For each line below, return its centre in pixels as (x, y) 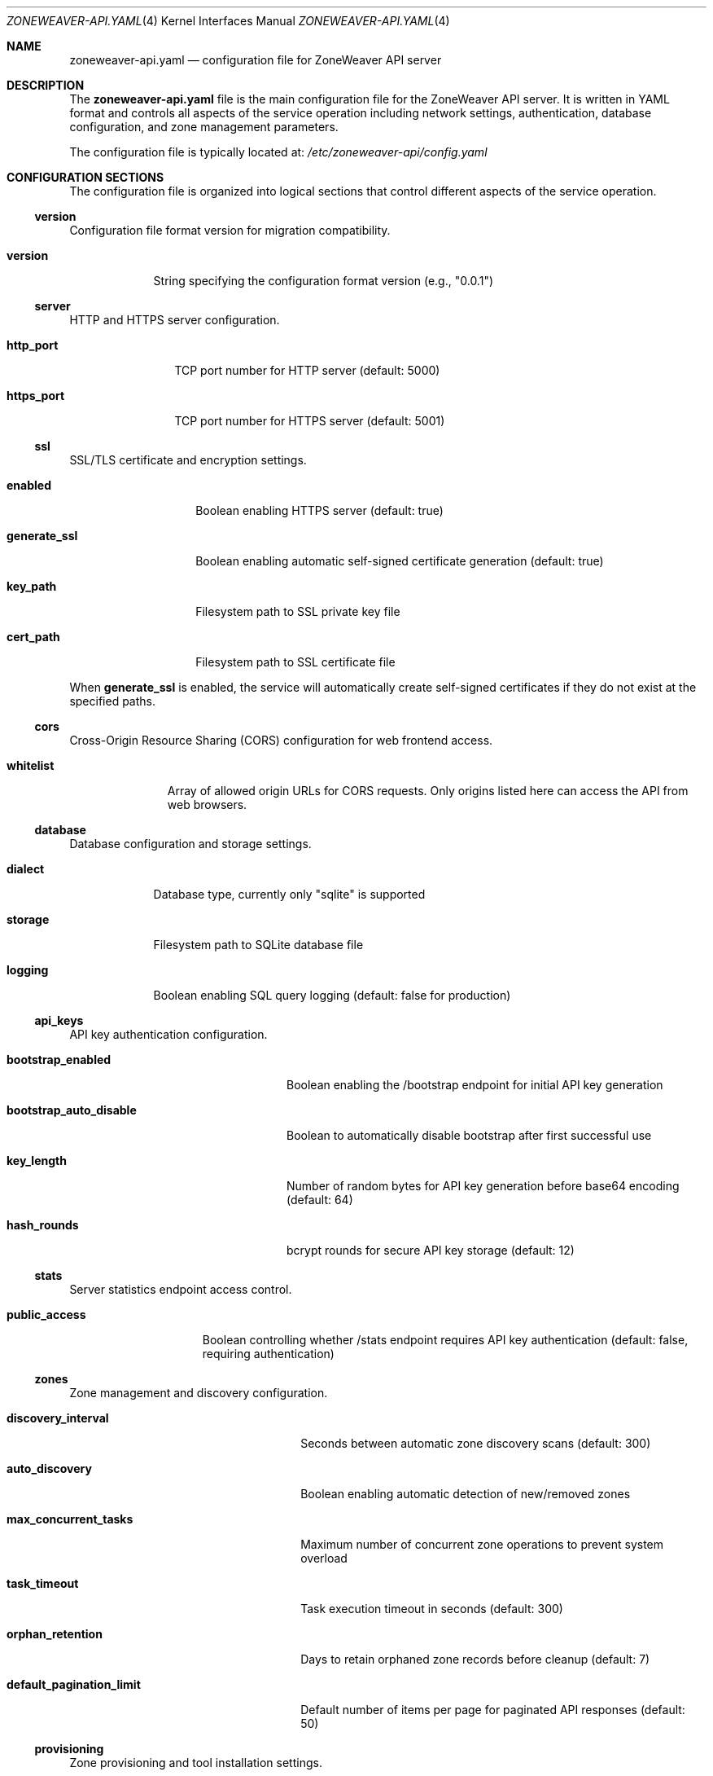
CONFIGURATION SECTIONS (85, 177)
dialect (26, 869)
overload (324, 1558)
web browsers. (207, 804)
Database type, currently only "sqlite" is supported (289, 894)
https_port (36, 396)
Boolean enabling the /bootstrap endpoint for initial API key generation (475, 1085)
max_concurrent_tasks (70, 1519)
